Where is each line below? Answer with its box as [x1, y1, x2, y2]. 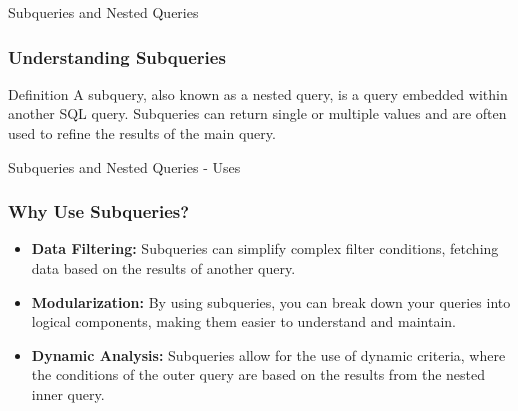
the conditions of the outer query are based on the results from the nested [31, 364, 486, 385]
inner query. [31, 383, 105, 404]
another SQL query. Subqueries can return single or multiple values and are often [8, 103, 507, 124]
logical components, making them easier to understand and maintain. [31, 311, 457, 332]
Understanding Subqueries [8, 44, 226, 69]
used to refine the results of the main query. [8, 123, 276, 143]
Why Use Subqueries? [8, 199, 190, 224]
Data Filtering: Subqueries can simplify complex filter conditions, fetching [31, 238, 499, 259]
